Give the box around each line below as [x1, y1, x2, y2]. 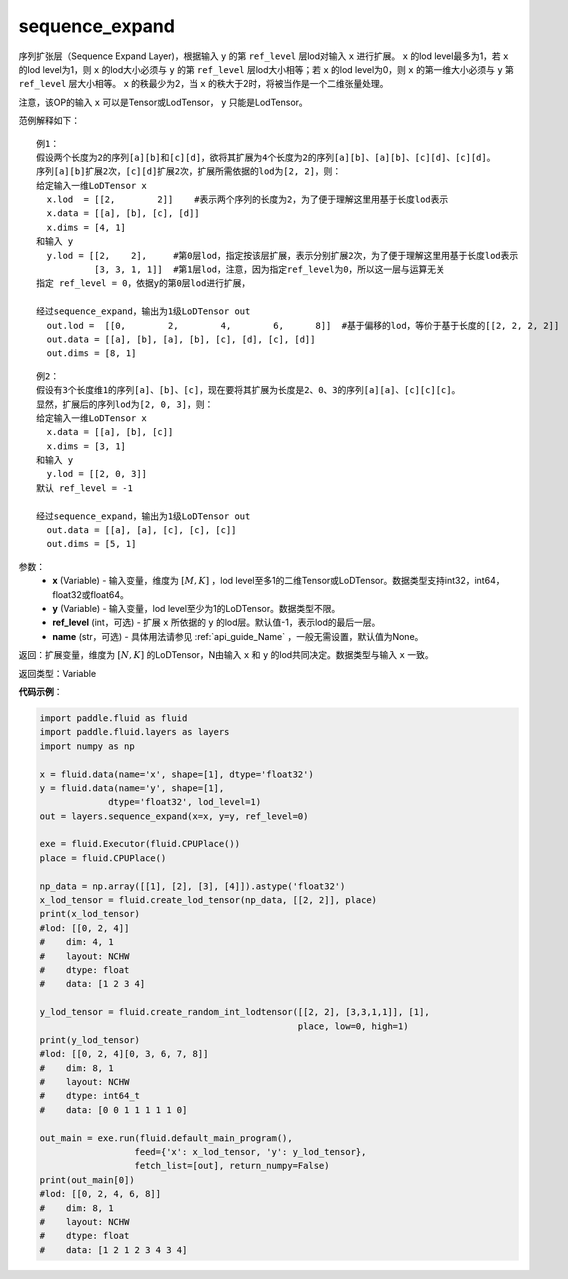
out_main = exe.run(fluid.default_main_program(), [39, 1132, 294, 1144]
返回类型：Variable [18, 667, 97, 679]
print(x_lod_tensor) [39, 908, 140, 920]
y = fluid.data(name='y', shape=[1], [39, 782, 225, 794]
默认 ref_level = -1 [36, 482, 134, 494]
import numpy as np [39, 740, 135, 752]
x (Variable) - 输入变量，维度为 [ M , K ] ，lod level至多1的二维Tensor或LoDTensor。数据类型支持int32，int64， [52, 575, 505, 587]
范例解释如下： [18, 115, 80, 127]
